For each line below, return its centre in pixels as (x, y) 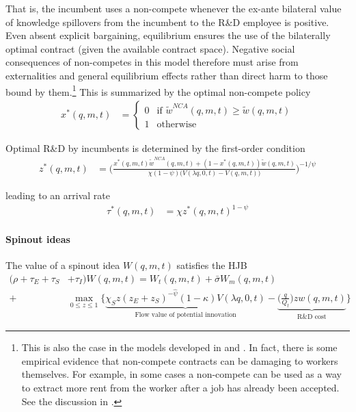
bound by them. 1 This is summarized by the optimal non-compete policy (158, 90)
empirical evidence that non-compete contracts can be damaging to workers (180, 360)
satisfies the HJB (212, 265)
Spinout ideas (38, 239)
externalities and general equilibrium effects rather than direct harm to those (167, 75)
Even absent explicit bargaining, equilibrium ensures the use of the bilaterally (168, 35)
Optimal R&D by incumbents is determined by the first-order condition (155, 147)
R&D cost (312, 317)
